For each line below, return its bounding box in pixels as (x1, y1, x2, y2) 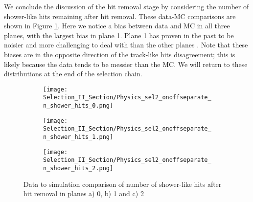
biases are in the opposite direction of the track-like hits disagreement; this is (4, 49, 235, 59)
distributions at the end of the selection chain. (4, 68, 142, 79)
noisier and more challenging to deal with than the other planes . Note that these (4, 40, 248, 50)
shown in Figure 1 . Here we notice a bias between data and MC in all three (4, 21, 230, 31)
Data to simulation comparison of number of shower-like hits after (23, 179, 222, 189)
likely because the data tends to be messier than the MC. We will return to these (4, 59, 248, 69)
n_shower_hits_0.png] (43, 102, 114, 110)
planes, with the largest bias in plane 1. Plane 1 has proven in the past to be (4, 30, 234, 40)
